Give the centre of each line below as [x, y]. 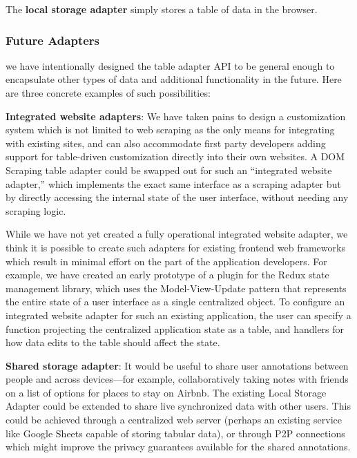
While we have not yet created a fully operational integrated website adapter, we [177, 234]
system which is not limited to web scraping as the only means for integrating [170, 130]
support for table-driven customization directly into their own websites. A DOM [175, 156]
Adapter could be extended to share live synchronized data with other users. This [178, 406]
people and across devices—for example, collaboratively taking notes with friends [177, 379]
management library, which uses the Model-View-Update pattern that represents [176, 288]
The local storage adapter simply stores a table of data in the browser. [162, 9]
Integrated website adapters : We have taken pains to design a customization [176, 116]
